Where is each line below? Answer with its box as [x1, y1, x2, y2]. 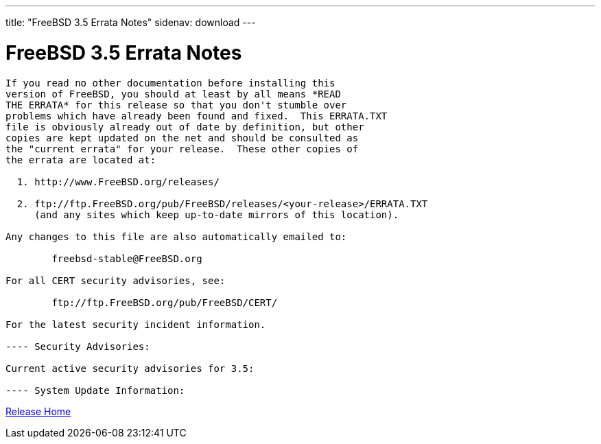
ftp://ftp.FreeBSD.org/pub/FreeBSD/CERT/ [51, 296, 278, 308]
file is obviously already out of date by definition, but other [5, 121, 364, 132]
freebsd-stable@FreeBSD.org [51, 253, 202, 264]
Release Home [5, 405, 71, 417]
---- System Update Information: [5, 384, 185, 396]
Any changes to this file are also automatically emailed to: [5, 231, 347, 242]
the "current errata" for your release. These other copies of [5, 143, 359, 154]
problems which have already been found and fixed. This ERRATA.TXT [5, 110, 388, 121]
